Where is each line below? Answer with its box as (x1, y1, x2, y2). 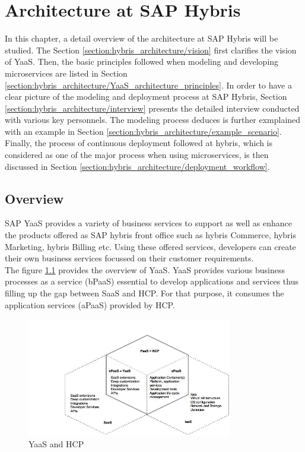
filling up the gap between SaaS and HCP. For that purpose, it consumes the (5, 287, 284, 299)
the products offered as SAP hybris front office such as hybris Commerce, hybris (5, 229, 296, 241)
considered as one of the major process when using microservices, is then (5, 148, 269, 161)
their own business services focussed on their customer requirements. (5, 252, 254, 264)
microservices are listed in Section (5, 67, 128, 79)
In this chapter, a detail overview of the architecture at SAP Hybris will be (5, 32, 278, 45)
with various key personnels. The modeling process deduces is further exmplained (5, 113, 301, 126)
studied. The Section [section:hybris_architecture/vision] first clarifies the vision (5, 43, 297, 56)
